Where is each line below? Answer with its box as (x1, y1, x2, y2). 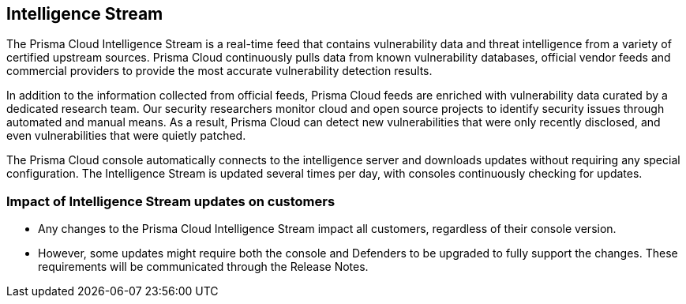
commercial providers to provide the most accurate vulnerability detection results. (6, 64, 433, 78)
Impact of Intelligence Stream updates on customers (6, 193, 336, 209)
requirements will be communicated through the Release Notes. (38, 260, 369, 274)
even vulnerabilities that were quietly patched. (6, 129, 246, 143)
